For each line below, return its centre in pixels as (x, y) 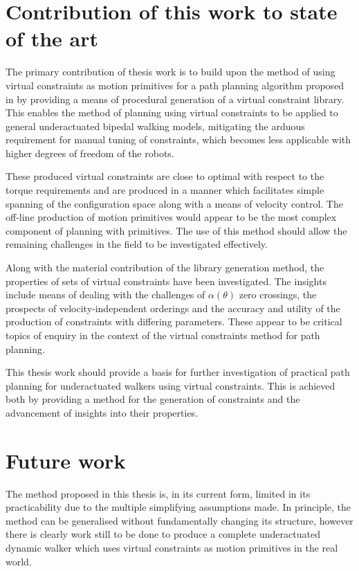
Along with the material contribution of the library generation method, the (165, 268)
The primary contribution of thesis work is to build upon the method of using (171, 72)
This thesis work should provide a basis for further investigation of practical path (178, 372)
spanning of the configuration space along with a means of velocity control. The (174, 203)
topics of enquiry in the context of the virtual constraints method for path (163, 335)
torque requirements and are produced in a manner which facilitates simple (165, 190)
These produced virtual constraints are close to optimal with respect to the (165, 176)
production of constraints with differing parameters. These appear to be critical (174, 321)
